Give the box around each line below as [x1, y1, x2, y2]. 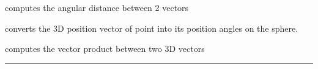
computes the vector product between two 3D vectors [5, 42, 205, 55]
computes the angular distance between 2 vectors [5, 1, 189, 13]
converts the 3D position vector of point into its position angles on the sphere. [5, 21, 298, 34]
